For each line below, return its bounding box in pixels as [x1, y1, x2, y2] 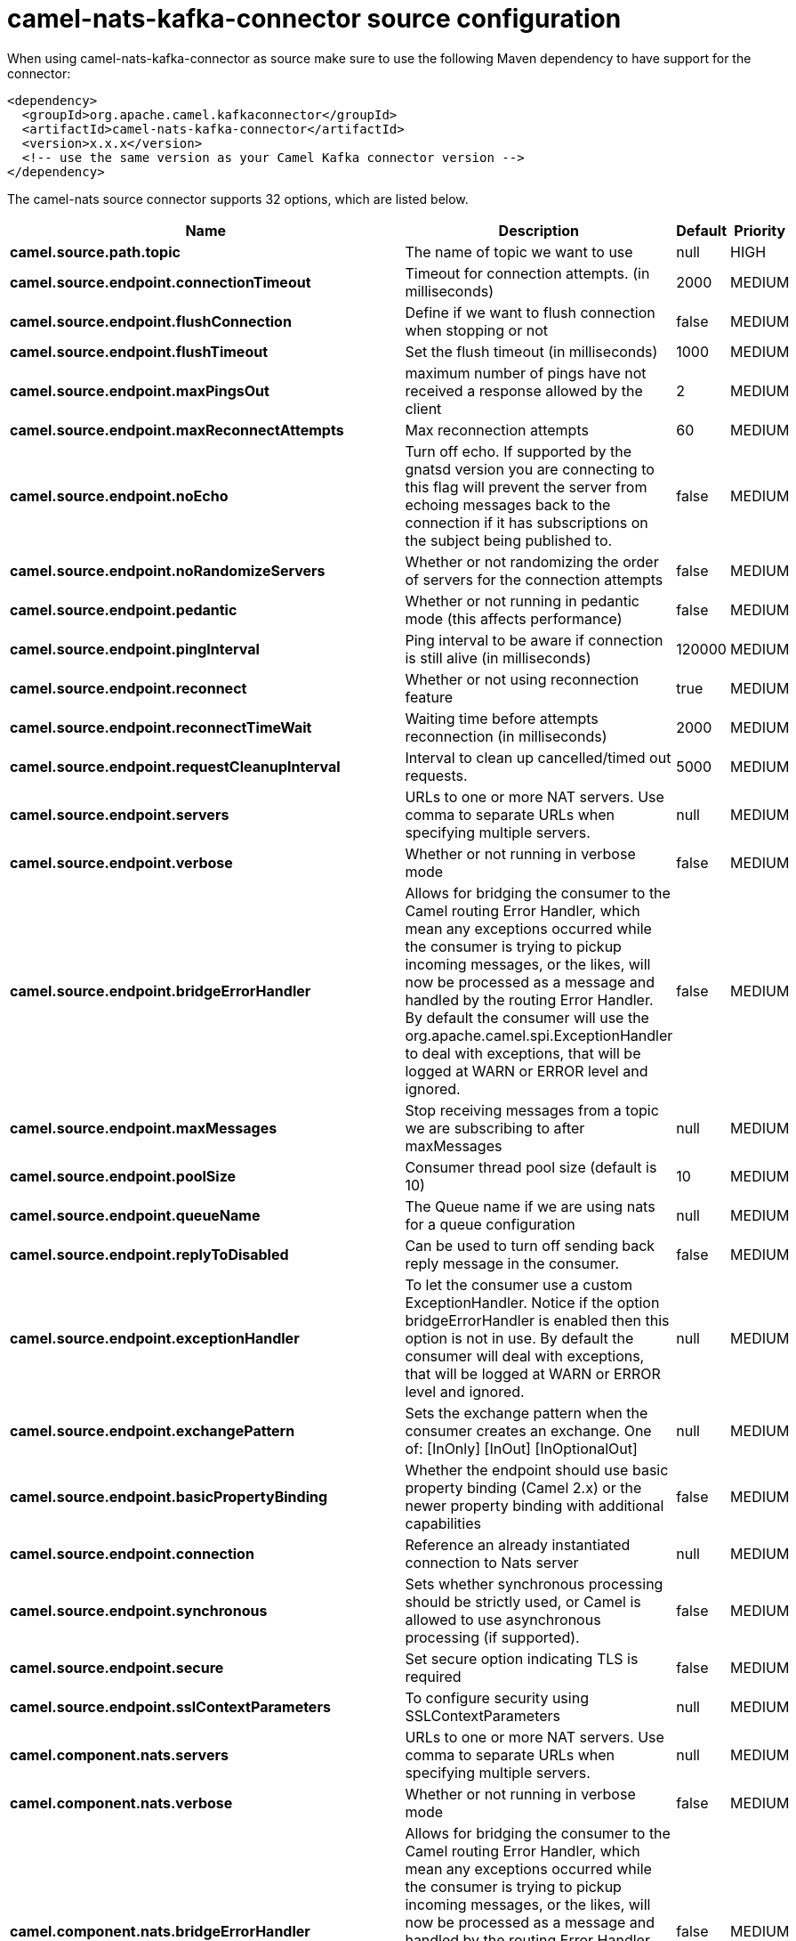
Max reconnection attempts [405, 420, 589, 439]
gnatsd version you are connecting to [405, 459, 655, 478]
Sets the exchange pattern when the [405, 1403, 648, 1422]
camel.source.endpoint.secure [10, 1658, 224, 1677]
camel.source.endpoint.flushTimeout [10, 342, 269, 361]
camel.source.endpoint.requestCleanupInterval [10, 757, 341, 776]
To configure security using [405, 1688, 589, 1707]
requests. [405, 766, 468, 784]
